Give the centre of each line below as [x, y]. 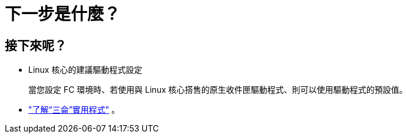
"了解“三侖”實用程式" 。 [74, 110]
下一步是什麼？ [63, 14]
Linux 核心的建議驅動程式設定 [85, 70]
